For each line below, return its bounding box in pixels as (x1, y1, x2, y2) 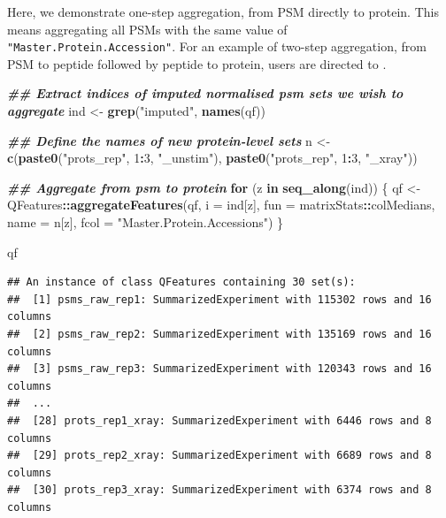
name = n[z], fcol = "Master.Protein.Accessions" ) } (7, 213, 284, 231)
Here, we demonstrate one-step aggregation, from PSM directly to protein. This (7, 3, 439, 20)
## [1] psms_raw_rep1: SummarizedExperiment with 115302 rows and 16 (7, 293, 432, 306)
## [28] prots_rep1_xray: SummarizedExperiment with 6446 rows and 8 (7, 414, 432, 427)
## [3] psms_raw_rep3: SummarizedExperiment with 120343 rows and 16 (7, 362, 432, 376)
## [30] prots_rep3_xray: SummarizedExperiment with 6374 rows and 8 (7, 484, 432, 497)
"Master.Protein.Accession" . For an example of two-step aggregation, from (7, 37, 427, 56)
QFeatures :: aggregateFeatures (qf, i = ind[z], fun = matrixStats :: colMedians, (7, 195, 435, 214)
